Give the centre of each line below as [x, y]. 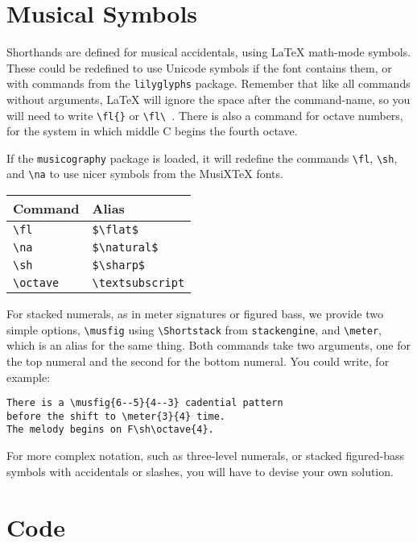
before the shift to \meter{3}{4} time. [116, 416]
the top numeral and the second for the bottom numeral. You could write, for [198, 361]
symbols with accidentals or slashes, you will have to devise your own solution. [200, 471]
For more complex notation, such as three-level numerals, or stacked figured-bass [205, 456]
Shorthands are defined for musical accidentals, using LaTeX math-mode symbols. [209, 52]
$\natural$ [125, 248]
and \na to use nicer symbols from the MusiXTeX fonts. [145, 174]
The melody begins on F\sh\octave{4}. [110, 430]
